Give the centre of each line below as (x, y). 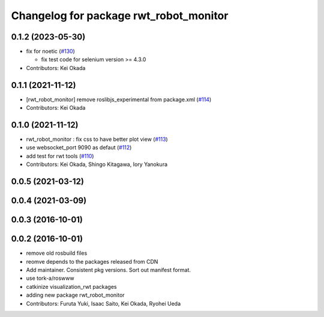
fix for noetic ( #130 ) (50, 52)
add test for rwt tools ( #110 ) (60, 156)
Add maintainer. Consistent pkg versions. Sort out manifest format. (109, 270)
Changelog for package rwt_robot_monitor (120, 16)
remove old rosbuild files (57, 253)
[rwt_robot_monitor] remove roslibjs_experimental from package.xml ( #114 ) (119, 99)
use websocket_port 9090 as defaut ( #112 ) (79, 147)
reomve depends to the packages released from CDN (92, 261)
